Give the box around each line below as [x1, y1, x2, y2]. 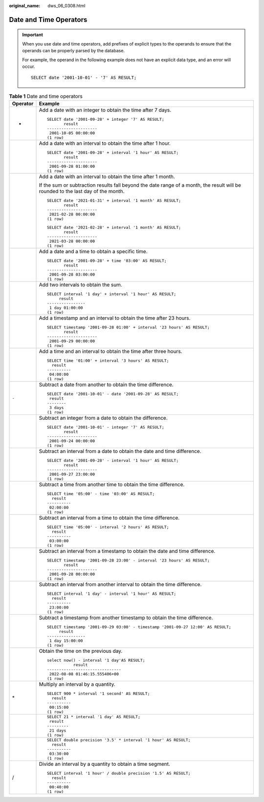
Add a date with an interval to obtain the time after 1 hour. [39, 140, 171, 147]
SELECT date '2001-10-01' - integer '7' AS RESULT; [46, 425, 165, 430]
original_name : [9, 3, 41, 8]
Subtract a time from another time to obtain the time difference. [39, 481, 185, 488]
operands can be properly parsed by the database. [22, 48, 125, 54]
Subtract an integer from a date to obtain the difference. [39, 414, 168, 421]
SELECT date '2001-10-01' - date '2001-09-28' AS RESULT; [46, 391, 179, 397]
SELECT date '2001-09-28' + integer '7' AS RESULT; [46, 117, 165, 122]
